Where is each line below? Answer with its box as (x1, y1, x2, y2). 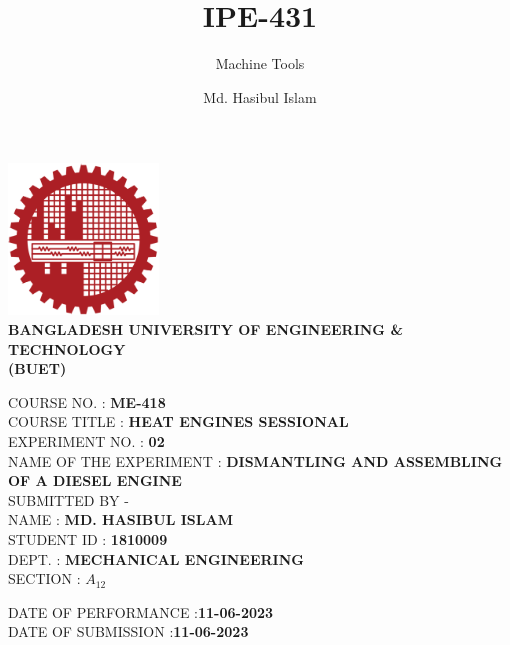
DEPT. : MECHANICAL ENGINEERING (8, 548, 304, 569)
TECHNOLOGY (8, 338, 126, 359)
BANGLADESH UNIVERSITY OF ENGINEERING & (8, 319, 403, 340)
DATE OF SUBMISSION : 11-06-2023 (8, 621, 249, 642)
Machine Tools (215, 53, 305, 74)
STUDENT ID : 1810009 (8, 528, 168, 549)
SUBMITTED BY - (8, 489, 129, 510)
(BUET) (8, 358, 67, 379)
